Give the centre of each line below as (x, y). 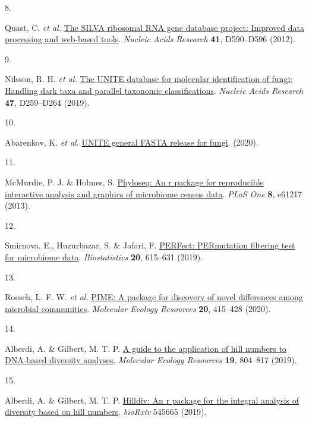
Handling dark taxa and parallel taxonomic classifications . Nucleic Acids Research (154, 90)
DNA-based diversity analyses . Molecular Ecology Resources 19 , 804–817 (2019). (151, 360)
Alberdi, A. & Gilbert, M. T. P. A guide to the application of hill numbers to (146, 348)
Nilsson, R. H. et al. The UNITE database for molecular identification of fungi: (149, 79)
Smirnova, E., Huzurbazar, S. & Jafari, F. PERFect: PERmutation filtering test (150, 245)
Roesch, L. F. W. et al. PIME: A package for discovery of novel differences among (154, 297)
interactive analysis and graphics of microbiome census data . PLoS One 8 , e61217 (154, 193)
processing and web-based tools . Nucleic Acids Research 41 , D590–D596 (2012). (150, 39)
